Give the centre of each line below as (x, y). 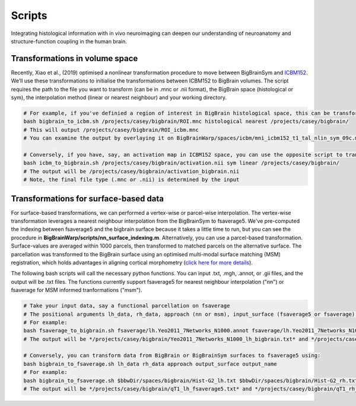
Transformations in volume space (74, 58)
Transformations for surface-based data (88, 199)
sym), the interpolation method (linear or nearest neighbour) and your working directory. (119, 97)
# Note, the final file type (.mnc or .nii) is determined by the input (131, 180)
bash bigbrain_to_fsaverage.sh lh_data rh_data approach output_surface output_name (150, 364)
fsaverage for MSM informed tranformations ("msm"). (77, 290)
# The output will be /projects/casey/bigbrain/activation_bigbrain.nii (131, 171)
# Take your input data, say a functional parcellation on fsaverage (127, 306)
